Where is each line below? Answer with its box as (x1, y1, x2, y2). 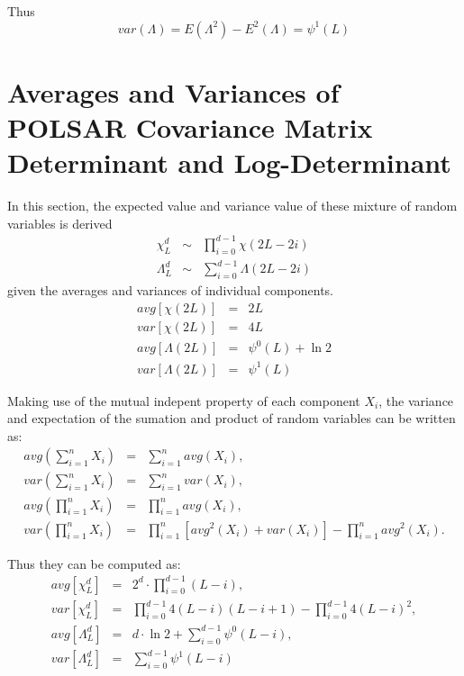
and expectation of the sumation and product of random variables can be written (7, 409, 456, 428)
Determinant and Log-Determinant (7, 144, 451, 181)
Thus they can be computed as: (7, 554, 181, 572)
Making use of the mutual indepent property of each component (7, 391, 360, 410)
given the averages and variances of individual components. (7, 280, 333, 299)
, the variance (378, 391, 454, 410)
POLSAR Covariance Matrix (7, 108, 373, 145)
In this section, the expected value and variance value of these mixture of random (7, 196, 458, 215)
